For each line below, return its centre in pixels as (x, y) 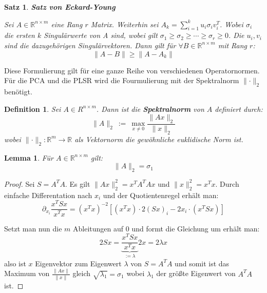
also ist (15, 263)
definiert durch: (239, 109)
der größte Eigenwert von (196, 273)
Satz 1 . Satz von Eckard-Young (60, 7)
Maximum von (27, 273)
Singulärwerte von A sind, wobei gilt (101, 35)
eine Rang (67, 24)
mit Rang (233, 45)
